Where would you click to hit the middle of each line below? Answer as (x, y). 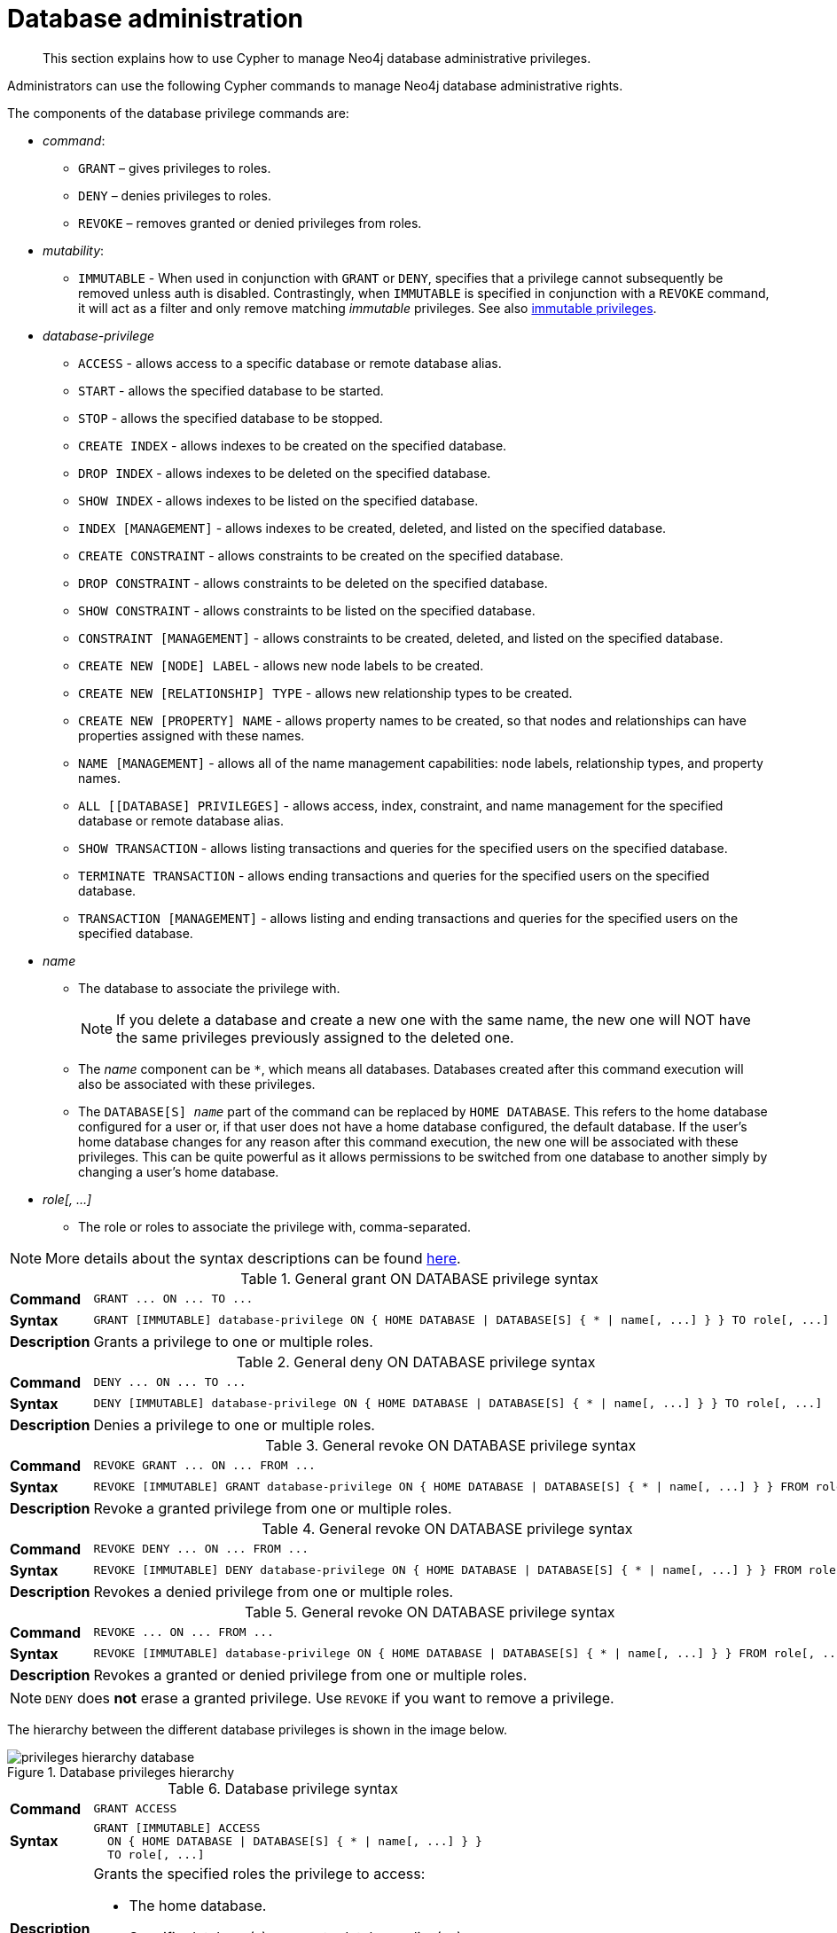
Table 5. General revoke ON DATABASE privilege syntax (430, 1612)
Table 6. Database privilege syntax (283, 1788)
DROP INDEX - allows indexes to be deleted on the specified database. (285, 473)
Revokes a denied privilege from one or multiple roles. (274, 1591)
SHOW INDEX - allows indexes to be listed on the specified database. (278, 500)
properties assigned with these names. (192, 735)
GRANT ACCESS (135, 1809)
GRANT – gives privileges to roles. (175, 168)
